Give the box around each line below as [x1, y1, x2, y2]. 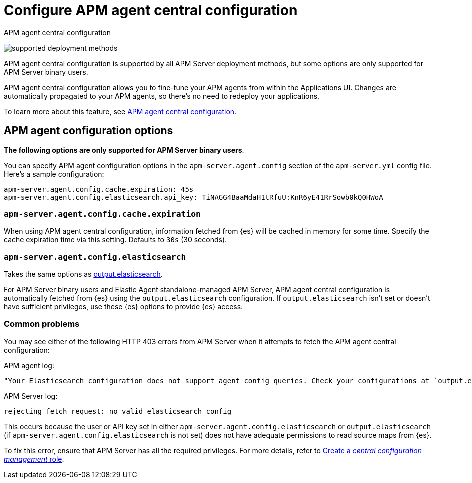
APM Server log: [4, 391, 58, 400]
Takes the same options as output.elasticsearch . [4, 270, 163, 279]
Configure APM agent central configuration [4, 2, 298, 19]
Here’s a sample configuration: [4, 169, 104, 178]
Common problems [4, 319, 80, 329]
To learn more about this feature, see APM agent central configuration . [4, 107, 237, 116]
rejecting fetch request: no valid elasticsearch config [4, 407, 232, 415]
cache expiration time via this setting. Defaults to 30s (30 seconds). [4, 235, 227, 244]
